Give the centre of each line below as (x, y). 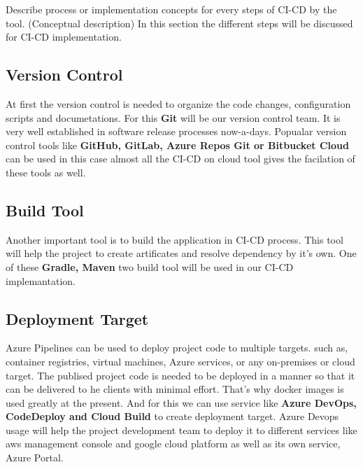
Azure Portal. (35, 458)
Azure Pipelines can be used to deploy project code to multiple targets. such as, (177, 348)
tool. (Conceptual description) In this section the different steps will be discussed (179, 23)
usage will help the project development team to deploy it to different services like (181, 430)
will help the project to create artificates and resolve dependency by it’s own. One (181, 253)
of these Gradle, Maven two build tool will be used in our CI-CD (150, 266)
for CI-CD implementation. (64, 37)
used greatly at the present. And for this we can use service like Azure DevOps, (181, 402)
